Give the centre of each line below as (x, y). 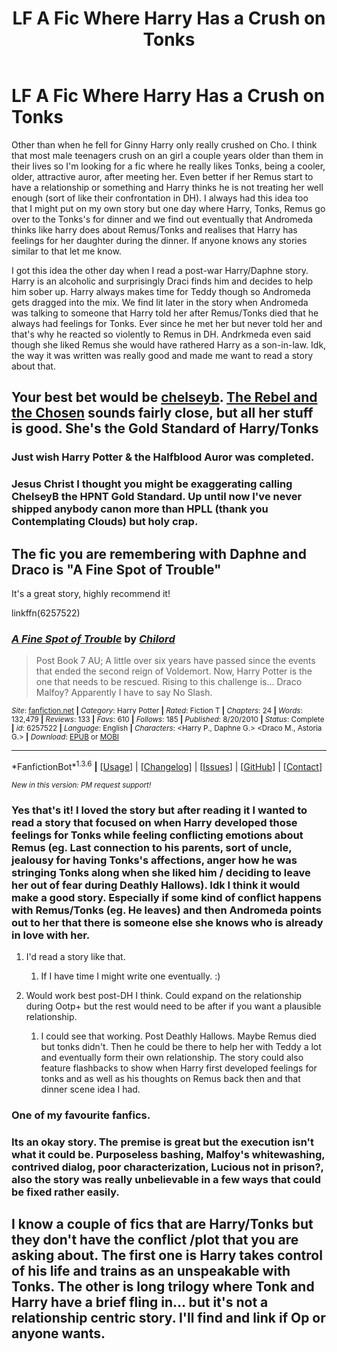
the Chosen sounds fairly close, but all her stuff (162, 413)
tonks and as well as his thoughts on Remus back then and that (170, 1079)
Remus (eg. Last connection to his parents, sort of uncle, (152, 847)
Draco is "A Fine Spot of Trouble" (116, 569)
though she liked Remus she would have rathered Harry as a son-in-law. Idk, (169, 344)
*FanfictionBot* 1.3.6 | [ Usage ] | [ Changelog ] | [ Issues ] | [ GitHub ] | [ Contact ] (167, 765)
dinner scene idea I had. (90, 1089)
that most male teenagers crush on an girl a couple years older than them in (167, 155)
